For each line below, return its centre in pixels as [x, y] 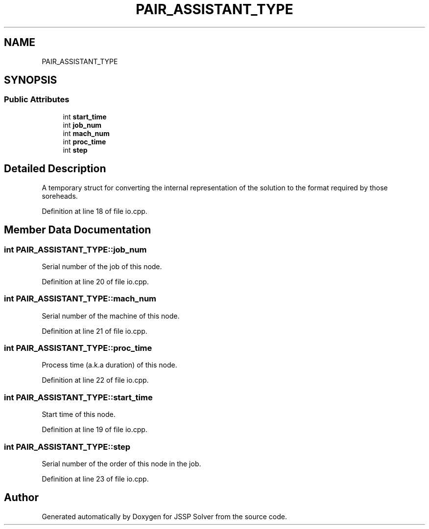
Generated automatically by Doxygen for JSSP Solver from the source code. [165, 516]
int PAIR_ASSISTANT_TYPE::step [67, 447]
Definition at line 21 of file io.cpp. [95, 331]
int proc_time [84, 141]
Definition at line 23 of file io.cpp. [95, 479]
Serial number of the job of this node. [102, 266]
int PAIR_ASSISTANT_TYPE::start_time [78, 397]
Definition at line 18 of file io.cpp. [95, 211]
